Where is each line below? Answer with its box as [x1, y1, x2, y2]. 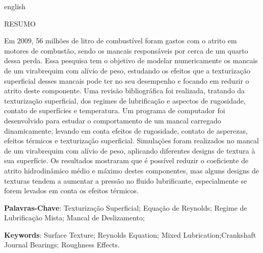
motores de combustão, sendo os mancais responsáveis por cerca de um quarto [4, 45, 248, 56]
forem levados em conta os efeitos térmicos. [4, 185, 139, 196]
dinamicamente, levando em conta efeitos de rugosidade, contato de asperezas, [4, 125, 248, 136]
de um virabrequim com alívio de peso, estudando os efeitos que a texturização [4, 65, 251, 75]
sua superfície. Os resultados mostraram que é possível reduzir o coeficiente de [4, 155, 249, 166]
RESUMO [4, 18, 36, 29]
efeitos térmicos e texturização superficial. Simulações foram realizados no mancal [4, 135, 259, 146]
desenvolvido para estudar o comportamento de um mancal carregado [4, 115, 221, 125]
